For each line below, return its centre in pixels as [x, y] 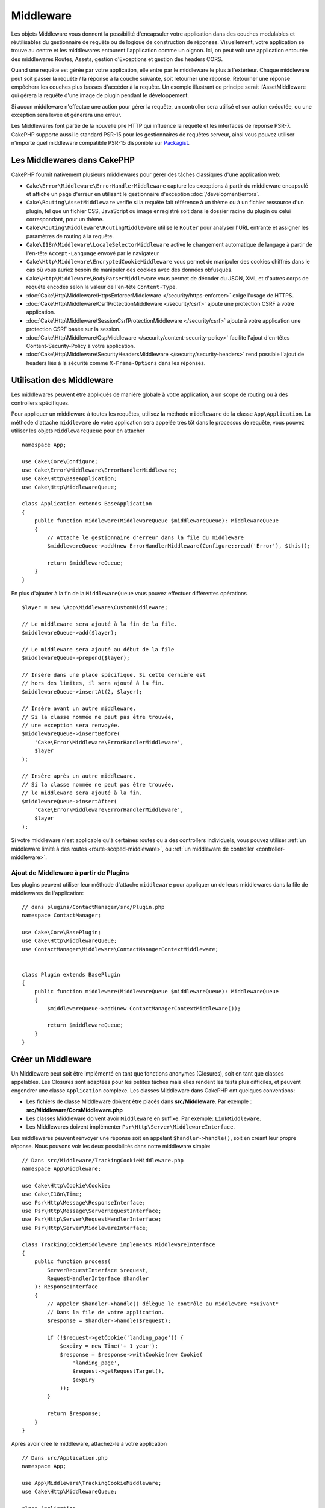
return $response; [74, 1414]
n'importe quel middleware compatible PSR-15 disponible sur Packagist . [100, 143]
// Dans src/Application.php [65, 1458]
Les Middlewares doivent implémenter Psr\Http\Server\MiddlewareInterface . [130, 1127]
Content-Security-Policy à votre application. [81, 346]
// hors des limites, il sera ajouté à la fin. [93, 683]
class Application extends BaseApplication [87, 504]
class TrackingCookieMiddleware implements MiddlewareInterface [119, 1245]
